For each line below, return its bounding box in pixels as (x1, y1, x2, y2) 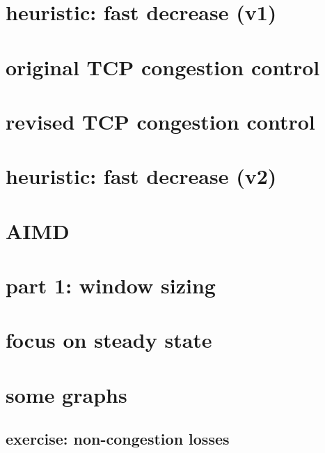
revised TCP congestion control (6, 107, 315, 135)
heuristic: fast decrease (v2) (6, 162, 277, 190)
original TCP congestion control (6, 52, 320, 81)
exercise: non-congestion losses (6, 428, 230, 450)
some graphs (6, 380, 127, 408)
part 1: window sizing (6, 271, 216, 300)
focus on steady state (6, 325, 212, 354)
